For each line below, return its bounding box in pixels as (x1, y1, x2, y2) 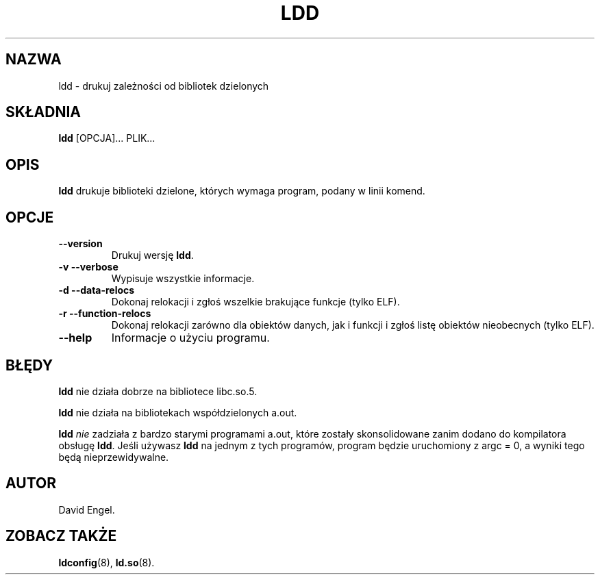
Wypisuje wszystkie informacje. (111, 273, 255, 285)
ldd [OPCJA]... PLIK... (58, 132, 155, 144)
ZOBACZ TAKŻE (5, 527, 117, 545)
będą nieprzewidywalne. (58, 451, 169, 463)
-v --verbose (58, 261, 118, 273)
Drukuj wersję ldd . (111, 249, 194, 262)
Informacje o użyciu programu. (111, 331, 270, 345)
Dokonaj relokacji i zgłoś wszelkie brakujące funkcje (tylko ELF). (111, 296, 400, 308)
